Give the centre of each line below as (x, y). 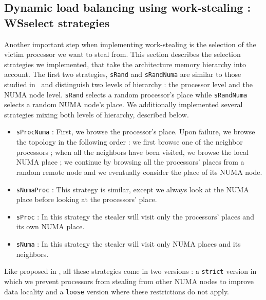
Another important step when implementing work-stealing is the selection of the (130, 44)
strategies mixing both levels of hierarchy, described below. (97, 114)
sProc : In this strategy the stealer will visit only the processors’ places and (135, 216)
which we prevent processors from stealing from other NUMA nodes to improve (129, 281)
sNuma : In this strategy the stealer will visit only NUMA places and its (128, 244)
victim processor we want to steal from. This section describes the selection (122, 54)
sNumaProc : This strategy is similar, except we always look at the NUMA (132, 189)
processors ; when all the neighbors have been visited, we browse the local (132, 152)
